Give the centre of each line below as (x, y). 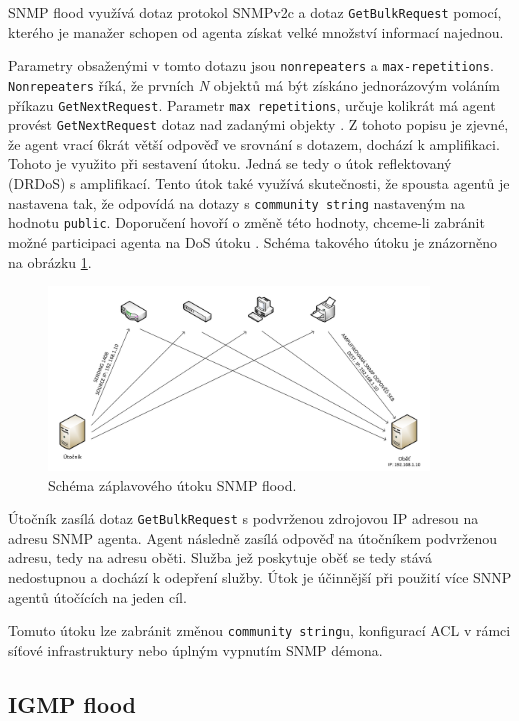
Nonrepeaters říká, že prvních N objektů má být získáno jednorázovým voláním (254, 84)
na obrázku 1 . (50, 261)
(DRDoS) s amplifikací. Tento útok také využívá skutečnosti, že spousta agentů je (259, 183)
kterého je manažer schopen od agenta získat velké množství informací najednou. (256, 31)
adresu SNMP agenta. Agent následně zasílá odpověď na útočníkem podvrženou (252, 537)
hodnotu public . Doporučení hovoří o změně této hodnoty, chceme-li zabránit (246, 222)
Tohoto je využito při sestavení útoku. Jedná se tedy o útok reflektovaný (230, 163)
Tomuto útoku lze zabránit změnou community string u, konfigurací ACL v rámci (259, 630)
